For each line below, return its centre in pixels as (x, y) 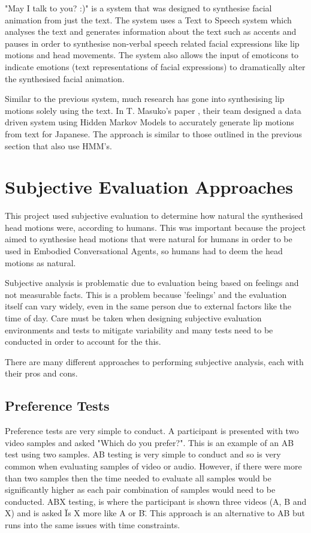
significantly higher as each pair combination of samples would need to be (140, 490)
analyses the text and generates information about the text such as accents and (151, 31)
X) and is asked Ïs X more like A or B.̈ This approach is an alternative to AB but (155, 513)
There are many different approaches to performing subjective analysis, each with (154, 361)
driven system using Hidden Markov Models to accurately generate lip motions (150, 122)
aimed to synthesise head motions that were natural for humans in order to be (149, 239)
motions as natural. (40, 262)
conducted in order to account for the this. (83, 341)
